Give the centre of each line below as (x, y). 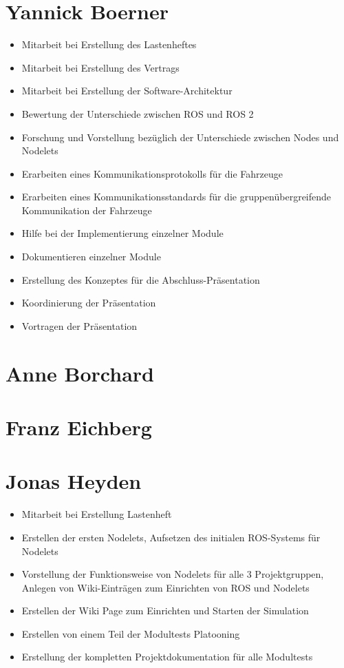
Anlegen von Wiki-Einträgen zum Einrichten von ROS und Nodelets (165, 587)
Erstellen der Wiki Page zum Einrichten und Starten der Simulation (165, 610)
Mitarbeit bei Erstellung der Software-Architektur (127, 91)
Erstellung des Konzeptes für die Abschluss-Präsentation (141, 279)
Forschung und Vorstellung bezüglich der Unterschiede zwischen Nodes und (180, 137)
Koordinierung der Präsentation (89, 303)
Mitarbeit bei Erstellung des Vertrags (100, 67)
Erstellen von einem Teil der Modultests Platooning (131, 633)
